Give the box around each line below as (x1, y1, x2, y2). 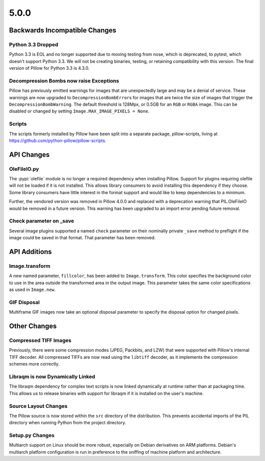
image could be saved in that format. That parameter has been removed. (9, 235, 156, 241)
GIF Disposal (9, 299, 40, 306)
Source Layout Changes (9, 403, 68, 409)
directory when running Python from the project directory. (9, 420, 126, 426)
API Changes (9, 150, 50, 159)
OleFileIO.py (9, 165, 39, 172)
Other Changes (9, 322, 57, 330)
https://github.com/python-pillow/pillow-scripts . (9, 138, 106, 144)
